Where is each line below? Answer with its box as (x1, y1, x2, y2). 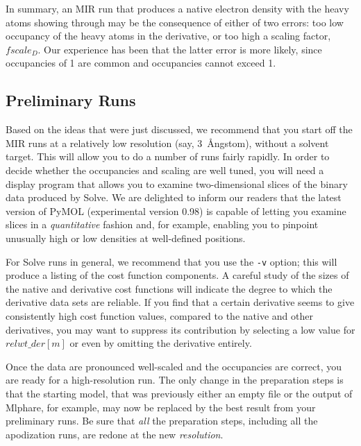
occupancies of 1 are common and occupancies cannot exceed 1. (6, 55, 276, 70)
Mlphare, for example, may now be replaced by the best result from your (6, 400, 316, 414)
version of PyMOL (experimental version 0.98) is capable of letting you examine (6, 203, 346, 218)
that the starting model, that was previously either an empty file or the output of (6, 386, 353, 400)
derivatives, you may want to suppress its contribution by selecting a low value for (6, 322, 355, 336)
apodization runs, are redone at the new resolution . (6, 427, 224, 441)
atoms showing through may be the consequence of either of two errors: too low (6, 15, 344, 29)
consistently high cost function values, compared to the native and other (6, 308, 313, 323)
